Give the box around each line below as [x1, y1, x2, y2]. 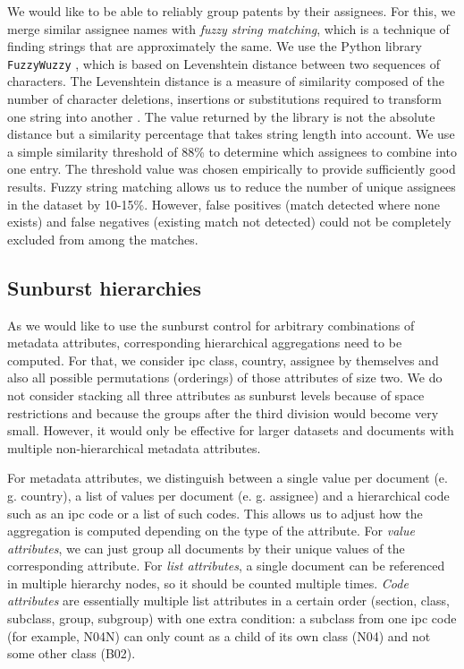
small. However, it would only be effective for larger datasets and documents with [7, 421, 454, 440]
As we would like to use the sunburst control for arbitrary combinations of [7, 315, 415, 334]
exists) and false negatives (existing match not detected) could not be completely [7, 212, 451, 231]
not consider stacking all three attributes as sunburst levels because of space [7, 385, 425, 404]
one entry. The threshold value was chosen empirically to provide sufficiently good [7, 159, 456, 178]
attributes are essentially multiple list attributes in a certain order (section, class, [7, 591, 450, 610]
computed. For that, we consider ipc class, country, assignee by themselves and [7, 350, 439, 369]
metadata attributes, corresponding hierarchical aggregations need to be [7, 333, 402, 352]
